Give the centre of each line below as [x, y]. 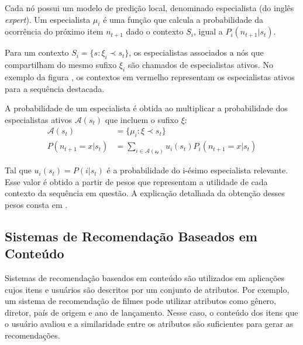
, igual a [208, 31]
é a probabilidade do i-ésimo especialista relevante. [197, 170]
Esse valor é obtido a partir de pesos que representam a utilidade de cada [136, 181]
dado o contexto [155, 31]
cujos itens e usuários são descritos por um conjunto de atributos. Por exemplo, [147, 289]
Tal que [18, 170]
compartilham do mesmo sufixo [61, 65]
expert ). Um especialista [48, 19]
